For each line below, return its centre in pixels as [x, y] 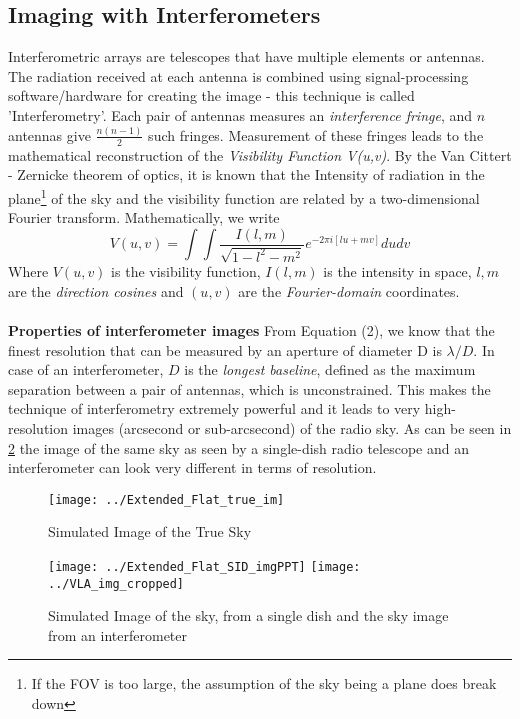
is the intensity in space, [397, 271]
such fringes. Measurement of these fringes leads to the [316, 134]
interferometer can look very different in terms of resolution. [192, 467]
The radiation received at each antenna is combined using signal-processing [238, 75]
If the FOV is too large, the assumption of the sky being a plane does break [264, 683]
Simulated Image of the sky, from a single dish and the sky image [248, 615]
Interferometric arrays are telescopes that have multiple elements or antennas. [246, 56]
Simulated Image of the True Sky [150, 531]
